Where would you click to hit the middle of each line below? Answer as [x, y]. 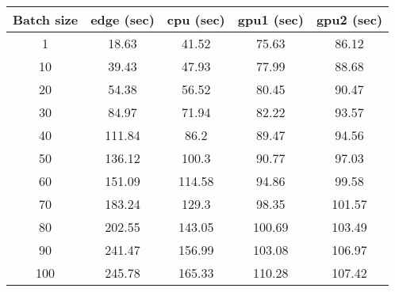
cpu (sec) [196, 19]
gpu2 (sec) [349, 19]
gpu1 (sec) [270, 19]
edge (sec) [123, 19]
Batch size [46, 19]
